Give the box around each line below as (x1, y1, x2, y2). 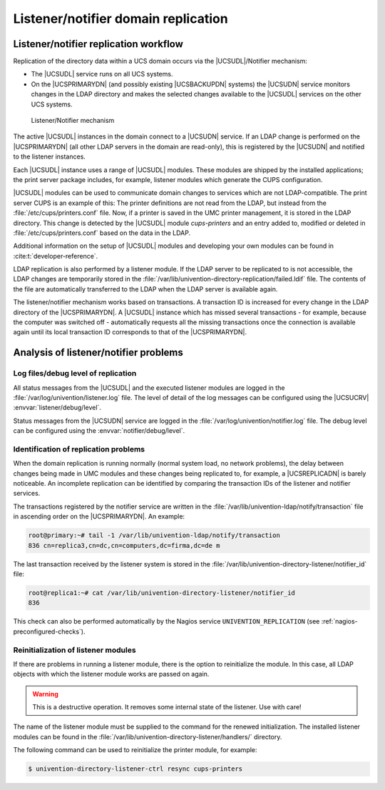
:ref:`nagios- (321, 617, 358, 626)
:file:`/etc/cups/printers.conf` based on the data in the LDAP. (13, 229, 191, 237)
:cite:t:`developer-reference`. (13, 251, 98, 260)
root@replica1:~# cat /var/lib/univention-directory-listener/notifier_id (28, 589, 296, 596)
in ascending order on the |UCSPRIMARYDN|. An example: (13, 512, 185, 521)
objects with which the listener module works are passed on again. (13, 670, 210, 679)
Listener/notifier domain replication (13, 11, 228, 26)
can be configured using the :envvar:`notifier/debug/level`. (13, 426, 185, 435)
